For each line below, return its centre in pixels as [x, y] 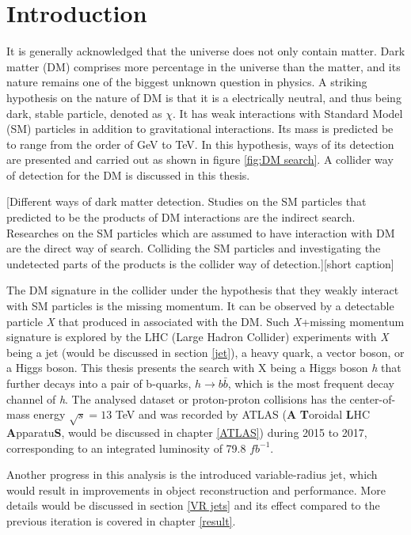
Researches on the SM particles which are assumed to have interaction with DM [201, 232]
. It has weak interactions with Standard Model [288, 113]
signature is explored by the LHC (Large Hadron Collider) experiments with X [198, 337]
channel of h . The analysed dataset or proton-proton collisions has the [176, 398]
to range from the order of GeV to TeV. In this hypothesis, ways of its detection [200, 144]
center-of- [373, 398]
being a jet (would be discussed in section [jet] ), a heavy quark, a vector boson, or [205, 352]
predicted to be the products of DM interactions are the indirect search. [181, 217]
